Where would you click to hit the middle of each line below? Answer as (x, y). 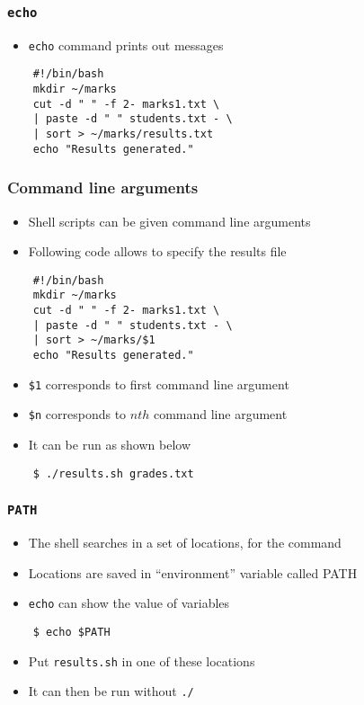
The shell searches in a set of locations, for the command (185, 543)
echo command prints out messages (126, 45)
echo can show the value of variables (129, 603)
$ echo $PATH (71, 632)
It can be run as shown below (110, 445)
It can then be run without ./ (111, 691)
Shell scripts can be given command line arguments (169, 221)
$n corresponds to (77, 414)
